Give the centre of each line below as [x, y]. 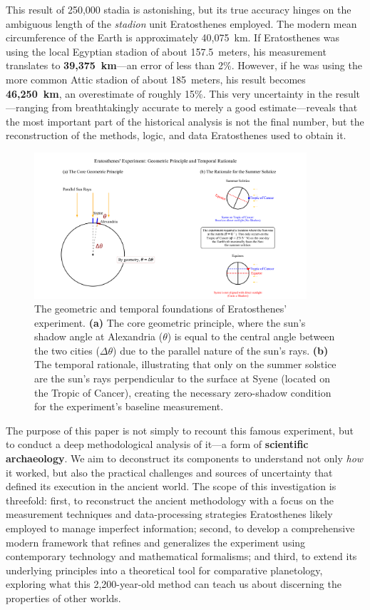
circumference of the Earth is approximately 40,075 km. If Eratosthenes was [173, 37]
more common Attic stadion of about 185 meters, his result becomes [156, 79]
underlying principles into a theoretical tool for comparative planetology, [164, 570]
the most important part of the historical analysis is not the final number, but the [185, 121]
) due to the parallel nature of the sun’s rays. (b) [221, 350]
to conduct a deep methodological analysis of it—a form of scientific [157, 444]
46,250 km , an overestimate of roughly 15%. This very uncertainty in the [169, 93]
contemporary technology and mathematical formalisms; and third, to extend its [181, 556]
